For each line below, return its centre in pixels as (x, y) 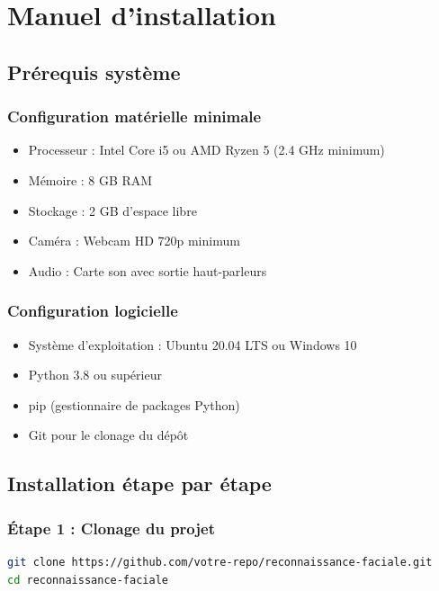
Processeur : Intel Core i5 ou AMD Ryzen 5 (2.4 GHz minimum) (206, 150)
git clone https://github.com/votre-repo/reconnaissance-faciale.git (220, 562)
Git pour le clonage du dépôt (108, 435)
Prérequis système (94, 72)
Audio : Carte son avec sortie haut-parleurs (148, 270)
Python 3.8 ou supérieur (95, 375)
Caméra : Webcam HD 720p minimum (134, 241)
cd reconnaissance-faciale (88, 580)
